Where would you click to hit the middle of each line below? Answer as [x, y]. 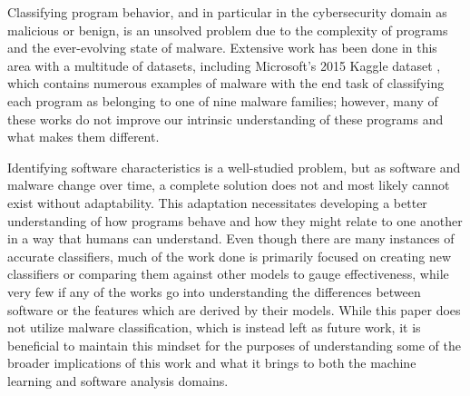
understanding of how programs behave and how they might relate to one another [235, 220]
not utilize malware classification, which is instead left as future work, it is [214, 327]
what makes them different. [83, 137]
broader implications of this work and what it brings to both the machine [212, 363]
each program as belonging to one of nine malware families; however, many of [223, 100]
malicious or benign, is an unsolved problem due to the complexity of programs [228, 30]
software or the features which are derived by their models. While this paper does [234, 309]
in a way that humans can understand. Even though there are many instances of [231, 238]
